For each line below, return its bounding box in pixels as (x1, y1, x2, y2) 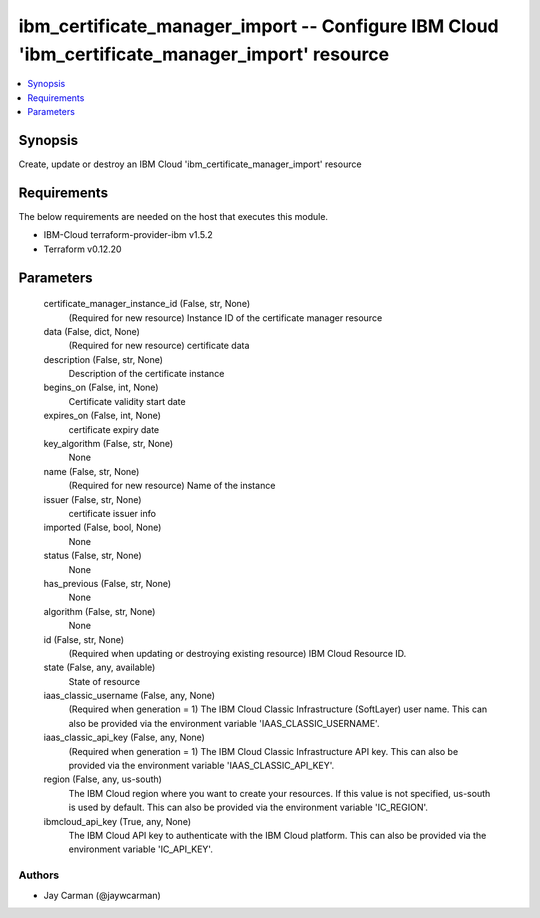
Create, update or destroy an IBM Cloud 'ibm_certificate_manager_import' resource (18, 158, 362, 170)
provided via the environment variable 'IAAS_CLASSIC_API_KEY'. (68, 760, 335, 772)
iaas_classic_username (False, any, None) (43, 690, 215, 702)
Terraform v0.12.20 (43, 243, 122, 255)
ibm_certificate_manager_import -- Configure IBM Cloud (18, 15, 499, 37)
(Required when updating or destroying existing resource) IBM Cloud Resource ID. (68, 647, 407, 659)
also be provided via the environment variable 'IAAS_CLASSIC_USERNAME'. (68, 717, 380, 729)
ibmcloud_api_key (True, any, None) (43, 815, 192, 827)
